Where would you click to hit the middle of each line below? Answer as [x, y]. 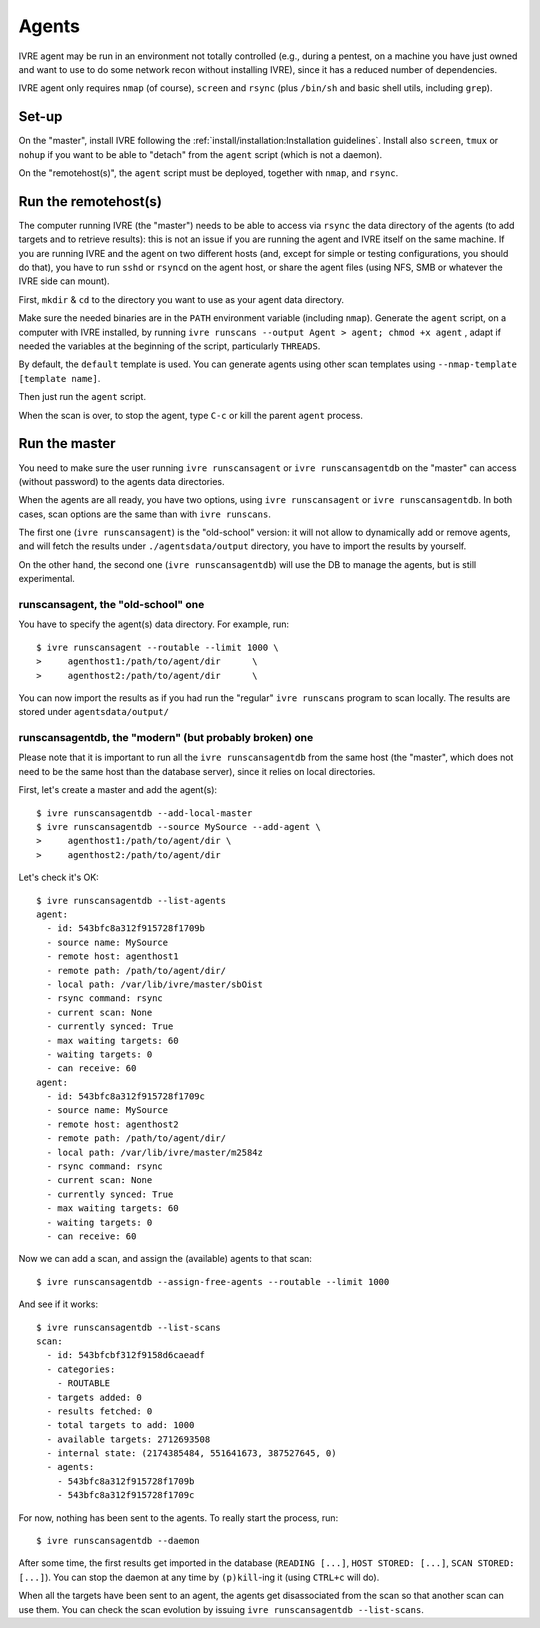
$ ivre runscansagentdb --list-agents [131, 900]
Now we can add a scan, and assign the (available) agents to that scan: [165, 1259]
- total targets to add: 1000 [120, 1425]
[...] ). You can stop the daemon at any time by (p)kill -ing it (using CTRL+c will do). [199, 1577]
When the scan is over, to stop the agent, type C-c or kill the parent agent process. [191, 415]
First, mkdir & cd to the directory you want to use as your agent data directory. [181, 299]
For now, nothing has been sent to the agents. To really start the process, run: [178, 1517]
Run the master [67, 443]
